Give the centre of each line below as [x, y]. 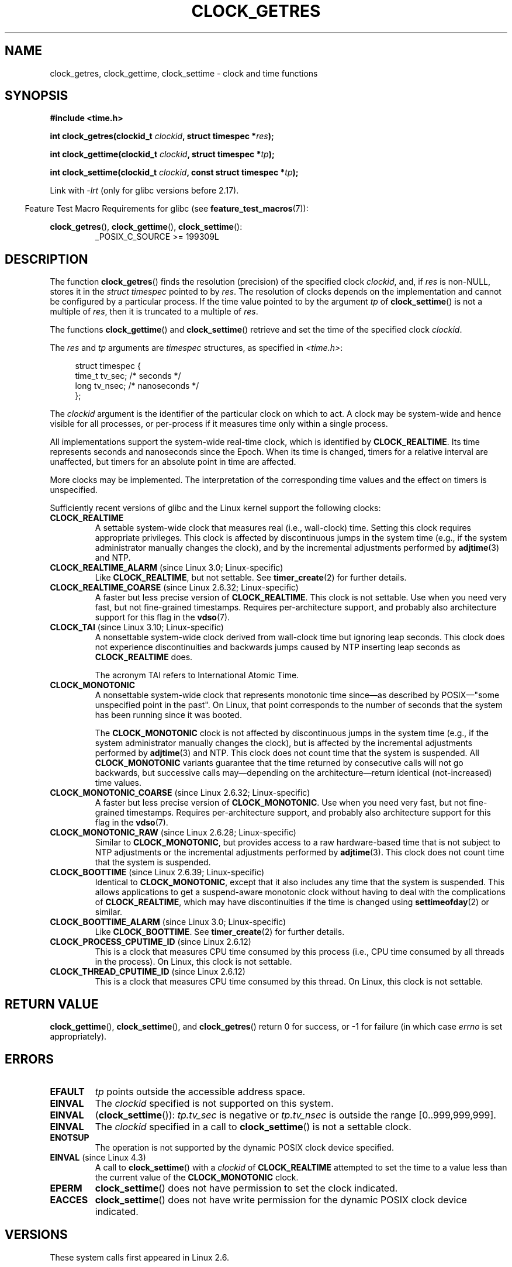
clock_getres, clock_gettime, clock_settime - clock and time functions [184, 73]
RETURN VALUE [52, 1004]
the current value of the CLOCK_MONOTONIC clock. [197, 1177]
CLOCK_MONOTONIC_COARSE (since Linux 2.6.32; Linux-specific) [180, 793]
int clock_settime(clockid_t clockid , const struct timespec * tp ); [174, 172]
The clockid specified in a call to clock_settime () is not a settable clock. [253, 1126]
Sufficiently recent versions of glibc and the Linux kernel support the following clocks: [215, 508]
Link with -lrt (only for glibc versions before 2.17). [144, 191]
